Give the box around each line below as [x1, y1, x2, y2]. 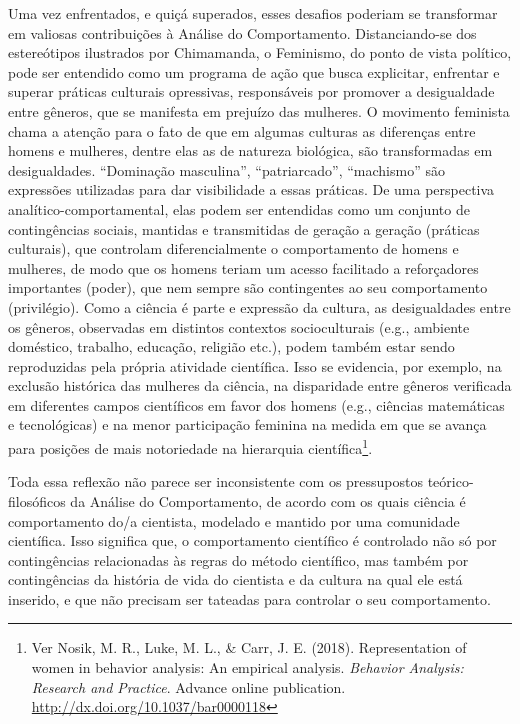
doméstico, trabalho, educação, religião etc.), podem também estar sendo [8, 336, 455, 357]
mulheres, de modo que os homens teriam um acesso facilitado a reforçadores [8, 257, 479, 278]
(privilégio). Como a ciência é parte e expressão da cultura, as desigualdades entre [8, 296, 511, 317]
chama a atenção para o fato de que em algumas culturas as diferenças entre [8, 120, 476, 141]
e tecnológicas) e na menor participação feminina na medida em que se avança [8, 414, 487, 435]
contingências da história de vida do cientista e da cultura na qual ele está [8, 569, 463, 590]
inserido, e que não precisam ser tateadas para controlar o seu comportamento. [8, 588, 491, 609]
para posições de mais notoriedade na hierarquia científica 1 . [8, 435, 373, 458]
